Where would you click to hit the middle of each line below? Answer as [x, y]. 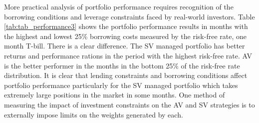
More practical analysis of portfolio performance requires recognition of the [119, 6]
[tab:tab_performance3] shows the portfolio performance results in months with [126, 26]
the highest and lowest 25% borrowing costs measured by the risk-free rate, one [125, 36]
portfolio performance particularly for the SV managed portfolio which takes [121, 85]
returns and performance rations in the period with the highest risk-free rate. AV [128, 55]
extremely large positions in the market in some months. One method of [115, 95]
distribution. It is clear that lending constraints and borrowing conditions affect [126, 75]
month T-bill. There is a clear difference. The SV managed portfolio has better [125, 46]
